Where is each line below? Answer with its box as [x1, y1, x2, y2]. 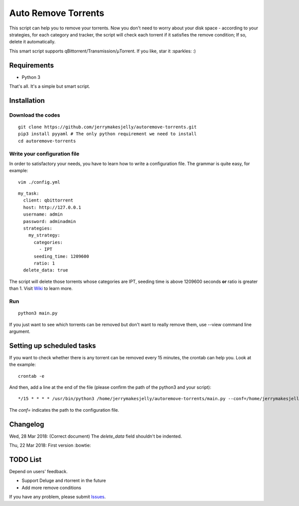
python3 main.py [18, 310, 58, 316]
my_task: [18, 191, 39, 197]
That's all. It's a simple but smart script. [9, 83, 91, 89]
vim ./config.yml [18, 179, 60, 185]
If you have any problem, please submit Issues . [9, 494, 106, 500]
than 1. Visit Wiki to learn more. [9, 285, 73, 291]
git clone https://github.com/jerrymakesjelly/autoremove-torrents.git [18, 124, 197, 130]
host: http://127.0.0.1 [23, 205, 82, 210]
